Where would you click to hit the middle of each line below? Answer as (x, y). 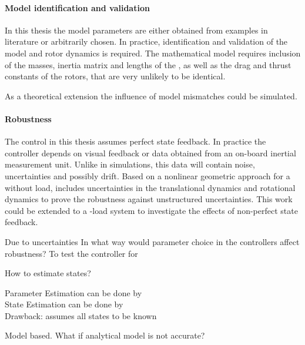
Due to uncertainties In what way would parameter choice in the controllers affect (152, 241)
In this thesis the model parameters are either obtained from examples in (136, 30)
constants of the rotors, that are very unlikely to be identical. (115, 76)
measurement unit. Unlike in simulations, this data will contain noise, (130, 164)
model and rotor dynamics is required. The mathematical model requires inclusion (153, 53)
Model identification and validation (77, 7)
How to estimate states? (48, 273)
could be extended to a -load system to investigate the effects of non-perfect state (151, 210)
